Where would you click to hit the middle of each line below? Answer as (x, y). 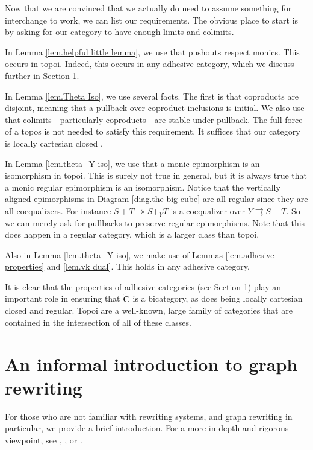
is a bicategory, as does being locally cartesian (218, 298)
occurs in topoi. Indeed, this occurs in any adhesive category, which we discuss (150, 64)
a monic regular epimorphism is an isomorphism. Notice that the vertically (143, 187)
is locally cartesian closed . (54, 143)
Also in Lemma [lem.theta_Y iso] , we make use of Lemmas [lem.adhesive (140, 254)
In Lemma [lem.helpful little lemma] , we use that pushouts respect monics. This (152, 52)
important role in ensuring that (63, 298)
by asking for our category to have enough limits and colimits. (119, 32)
